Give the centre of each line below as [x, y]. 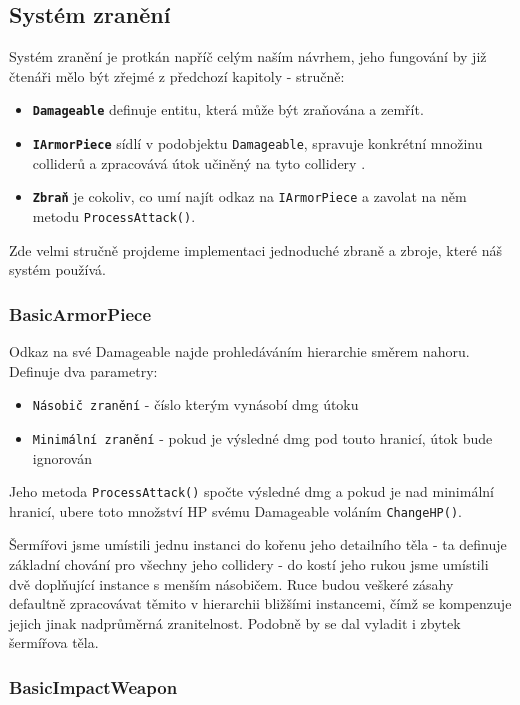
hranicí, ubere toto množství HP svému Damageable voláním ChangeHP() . [235, 510]
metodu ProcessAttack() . [114, 215]
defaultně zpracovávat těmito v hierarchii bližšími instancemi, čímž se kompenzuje [260, 603]
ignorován [62, 457]
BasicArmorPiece [80, 313]
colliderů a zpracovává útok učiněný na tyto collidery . [199, 162]
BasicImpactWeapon [93, 686]
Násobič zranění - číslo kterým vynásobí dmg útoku [195, 404]
